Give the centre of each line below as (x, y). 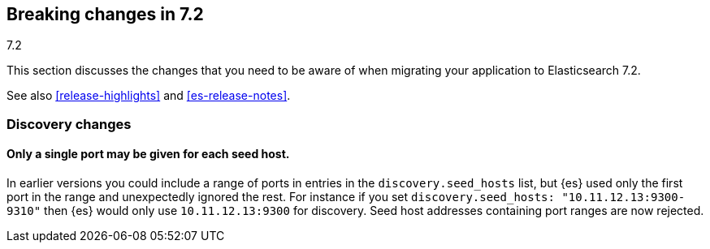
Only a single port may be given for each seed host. (148, 154)
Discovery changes (69, 124)
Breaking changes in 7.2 (105, 14)
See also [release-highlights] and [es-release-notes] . (149, 96)
